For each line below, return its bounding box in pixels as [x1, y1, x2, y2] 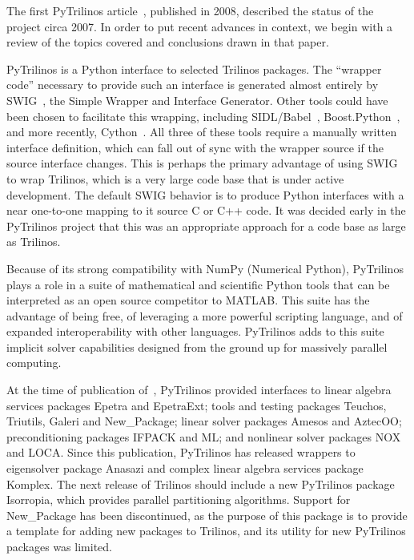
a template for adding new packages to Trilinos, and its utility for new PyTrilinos [6, 522, 406, 539]
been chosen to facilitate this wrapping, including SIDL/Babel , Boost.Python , [6, 107, 400, 124]
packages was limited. [6, 538, 112, 554]
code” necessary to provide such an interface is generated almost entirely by [6, 76, 379, 93]
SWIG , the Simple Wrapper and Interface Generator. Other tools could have [6, 91, 388, 108]
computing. [6, 354, 62, 371]
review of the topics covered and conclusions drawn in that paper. [6, 34, 329, 50]
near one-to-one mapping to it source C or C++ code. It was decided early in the [6, 202, 406, 219]
